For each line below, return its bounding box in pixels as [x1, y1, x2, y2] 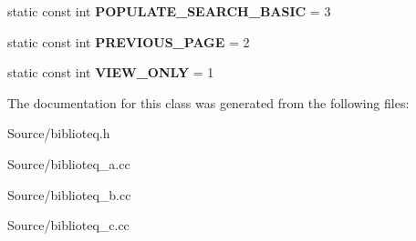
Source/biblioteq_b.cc [7, 185, 131, 204]
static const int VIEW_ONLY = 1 [7, 63, 214, 82]
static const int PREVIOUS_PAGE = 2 [7, 32, 250, 51]
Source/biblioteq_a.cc [7, 154, 130, 173]
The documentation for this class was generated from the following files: [7, 93, 410, 112]
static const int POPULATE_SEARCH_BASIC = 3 [7, 2, 331, 20]
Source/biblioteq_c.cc [7, 216, 130, 235]
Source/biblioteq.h [7, 124, 110, 143]
